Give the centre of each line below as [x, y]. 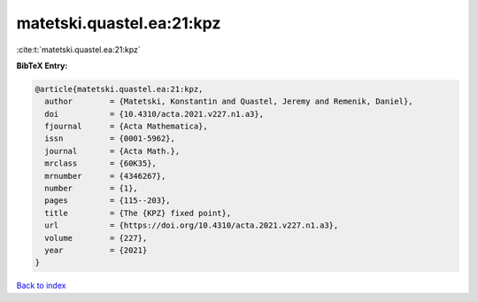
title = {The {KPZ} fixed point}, [138, 213]
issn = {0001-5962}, [110, 139]
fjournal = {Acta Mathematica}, [126, 127]
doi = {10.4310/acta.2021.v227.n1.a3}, [154, 114]
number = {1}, [92, 189]
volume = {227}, [96, 238]
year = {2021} [96, 250]
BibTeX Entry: [42, 66]
